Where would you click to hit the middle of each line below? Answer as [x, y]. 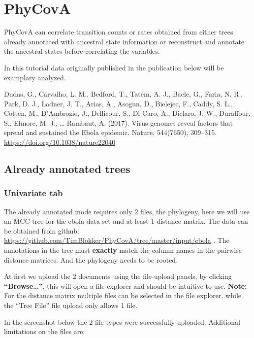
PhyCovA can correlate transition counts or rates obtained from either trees [119, 32]
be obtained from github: [42, 230]
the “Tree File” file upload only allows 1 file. [71, 305]
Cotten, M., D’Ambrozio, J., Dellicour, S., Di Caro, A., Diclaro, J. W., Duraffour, [127, 113]
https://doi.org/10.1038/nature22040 [60, 142]
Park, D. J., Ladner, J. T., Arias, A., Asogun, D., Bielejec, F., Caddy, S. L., [118, 103]
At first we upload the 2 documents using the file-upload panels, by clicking [118, 276]
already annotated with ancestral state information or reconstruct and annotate [124, 41]
